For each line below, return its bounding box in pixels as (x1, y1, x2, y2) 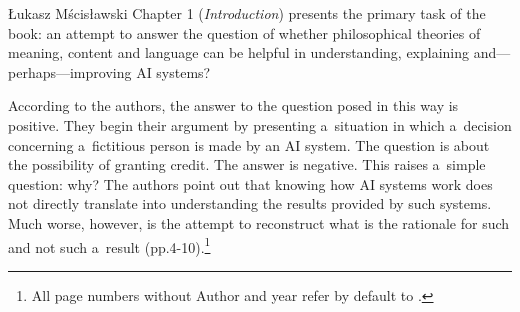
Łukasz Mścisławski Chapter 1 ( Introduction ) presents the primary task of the (8, 3, 486, 23)
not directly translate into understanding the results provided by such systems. (8, 193, 492, 214)
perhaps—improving (8, 61, 132, 82)
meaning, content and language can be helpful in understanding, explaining (8, 42, 470, 63)
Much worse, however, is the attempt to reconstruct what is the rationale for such (8, 212, 510, 233)
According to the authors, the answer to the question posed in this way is (8, 95, 459, 116)
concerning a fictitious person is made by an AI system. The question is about (8, 134, 490, 155)
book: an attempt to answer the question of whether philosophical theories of (8, 22, 481, 43)
